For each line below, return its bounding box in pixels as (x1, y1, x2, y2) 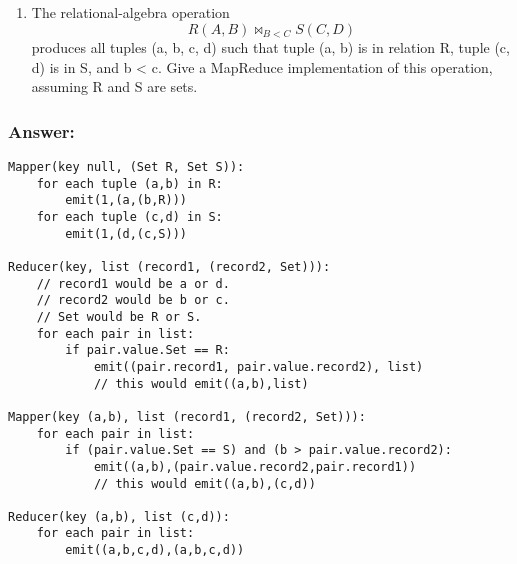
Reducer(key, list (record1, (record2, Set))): (8, 259, 331, 274)
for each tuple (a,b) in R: (36, 176, 223, 191)
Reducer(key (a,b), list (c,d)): (8, 509, 230, 524)
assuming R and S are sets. (31, 76, 198, 97)
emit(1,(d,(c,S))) (65, 226, 187, 241)
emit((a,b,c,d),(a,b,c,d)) (65, 543, 245, 558)
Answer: (8, 118, 75, 143)
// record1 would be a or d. (36, 276, 230, 291)
